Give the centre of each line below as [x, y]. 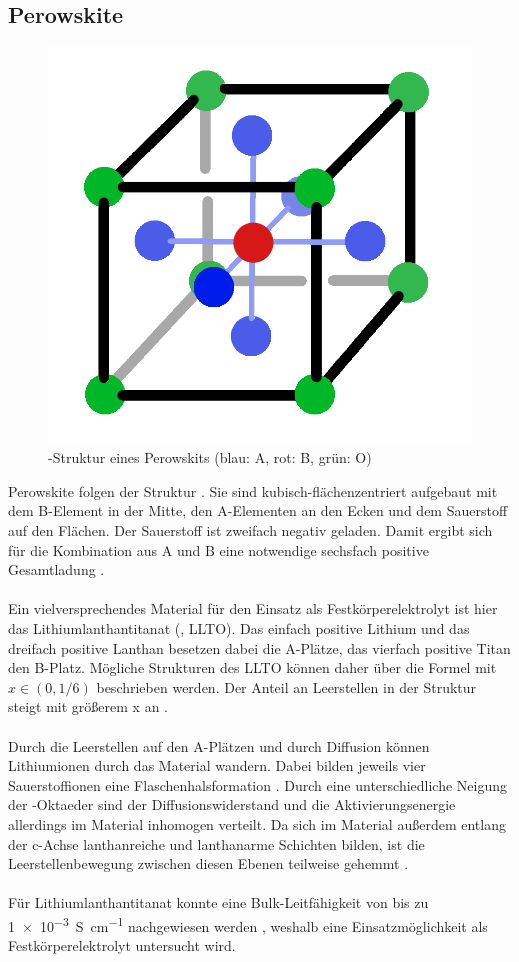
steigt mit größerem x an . [88, 706]
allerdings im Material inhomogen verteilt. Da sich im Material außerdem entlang [257, 823]
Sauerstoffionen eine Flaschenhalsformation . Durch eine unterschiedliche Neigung [258, 784]
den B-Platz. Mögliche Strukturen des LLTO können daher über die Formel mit [252, 667]
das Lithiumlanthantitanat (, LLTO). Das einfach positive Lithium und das [239, 628]
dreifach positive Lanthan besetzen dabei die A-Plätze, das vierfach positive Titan [259, 647]
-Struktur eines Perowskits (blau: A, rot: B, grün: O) [210, 457]
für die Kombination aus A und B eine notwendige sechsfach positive [218, 549]
